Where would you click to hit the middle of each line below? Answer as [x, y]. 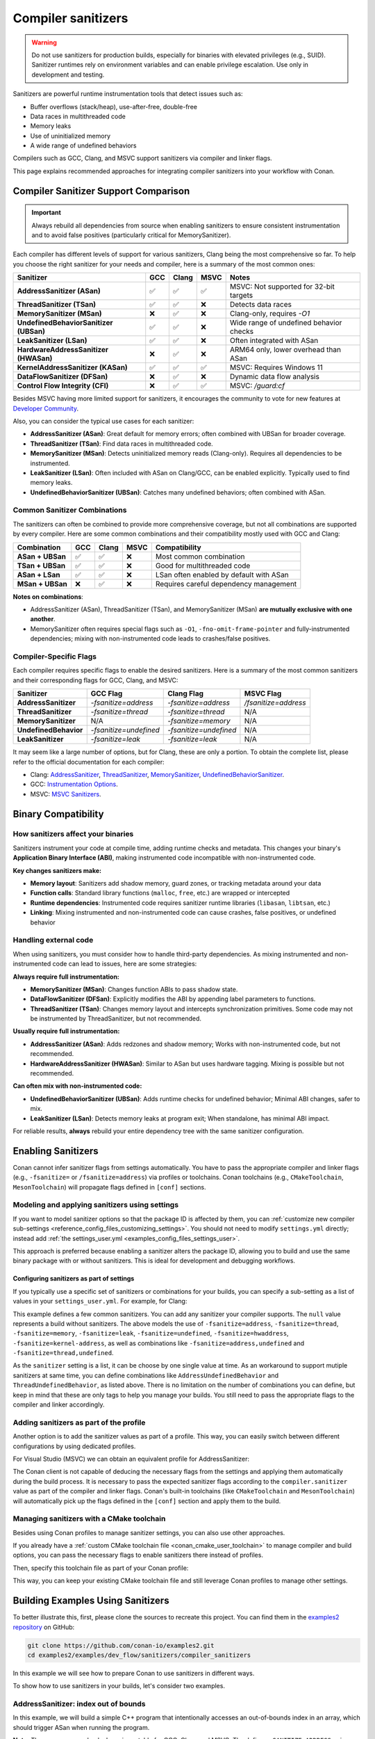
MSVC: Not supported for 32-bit [282, 287]
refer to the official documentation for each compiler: [89, 762]
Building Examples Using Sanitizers [91, 1601]
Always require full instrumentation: [66, 977]
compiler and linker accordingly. [59, 1404]
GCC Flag [107, 694]
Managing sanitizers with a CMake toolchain [89, 1518]
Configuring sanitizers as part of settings [74, 1279]
